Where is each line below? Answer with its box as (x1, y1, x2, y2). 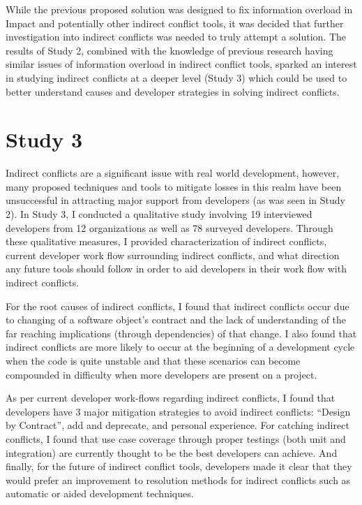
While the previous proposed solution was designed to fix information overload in (6, 2, 353, 16)
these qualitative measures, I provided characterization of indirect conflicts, (6, 234, 327, 249)
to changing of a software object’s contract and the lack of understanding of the (6, 312, 347, 327)
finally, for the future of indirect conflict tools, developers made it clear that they (6, 459, 352, 474)
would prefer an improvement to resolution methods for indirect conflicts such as (6, 472, 351, 487)
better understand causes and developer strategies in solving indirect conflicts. (6, 84, 340, 98)
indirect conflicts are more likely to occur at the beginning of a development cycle (6, 339, 355, 354)
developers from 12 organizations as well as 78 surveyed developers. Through (6, 220, 333, 235)
